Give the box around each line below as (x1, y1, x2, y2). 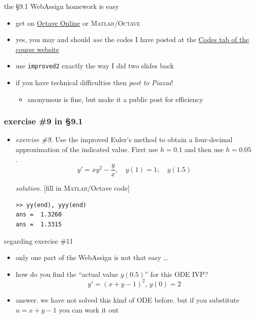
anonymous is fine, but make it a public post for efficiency (27, 94, 203, 104)
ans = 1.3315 (15, 221, 62, 228)
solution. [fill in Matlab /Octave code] (15, 183, 130, 193)
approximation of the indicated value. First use (15, 144, 158, 155)
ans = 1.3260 (15, 211, 62, 218)
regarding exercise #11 (4, 235, 73, 246)
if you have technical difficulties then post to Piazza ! (15, 77, 173, 88)
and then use (184, 144, 224, 155)
